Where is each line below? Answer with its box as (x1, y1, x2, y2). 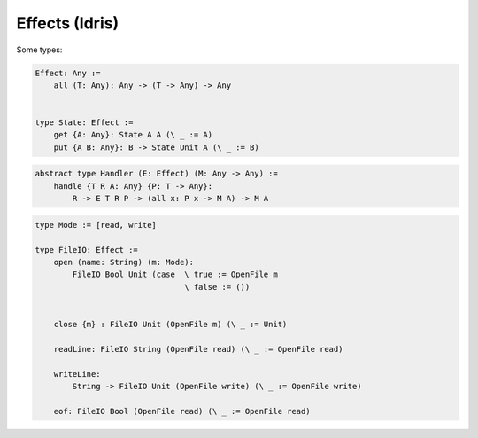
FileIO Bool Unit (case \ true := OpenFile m (72, 270, 278, 279)
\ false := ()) (184, 282, 251, 292)
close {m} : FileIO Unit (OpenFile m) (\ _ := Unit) (53, 319, 288, 329)
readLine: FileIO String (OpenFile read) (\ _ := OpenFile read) (53, 344, 343, 354)
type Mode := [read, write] (35, 220, 157, 230)
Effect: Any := (35, 67, 101, 78)
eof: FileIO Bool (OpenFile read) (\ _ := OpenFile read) (53, 406, 311, 416)
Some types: (16, 44, 63, 55)
